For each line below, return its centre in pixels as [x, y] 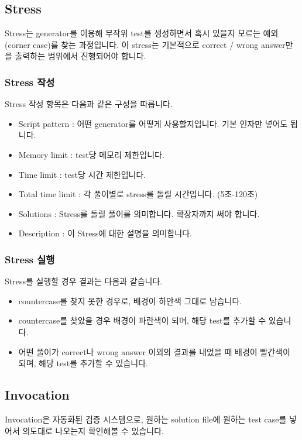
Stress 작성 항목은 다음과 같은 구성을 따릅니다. [89, 104]
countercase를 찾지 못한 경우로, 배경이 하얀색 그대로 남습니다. [130, 300]
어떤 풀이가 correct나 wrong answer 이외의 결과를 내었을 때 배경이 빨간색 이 [154, 351]
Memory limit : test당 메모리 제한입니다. [91, 154]
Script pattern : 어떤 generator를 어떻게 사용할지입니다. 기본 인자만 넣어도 [153, 123]
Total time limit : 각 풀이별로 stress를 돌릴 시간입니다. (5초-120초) [138, 194]
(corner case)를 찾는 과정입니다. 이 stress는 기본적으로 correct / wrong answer [145, 44]
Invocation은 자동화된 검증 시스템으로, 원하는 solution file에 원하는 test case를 [146, 419]
